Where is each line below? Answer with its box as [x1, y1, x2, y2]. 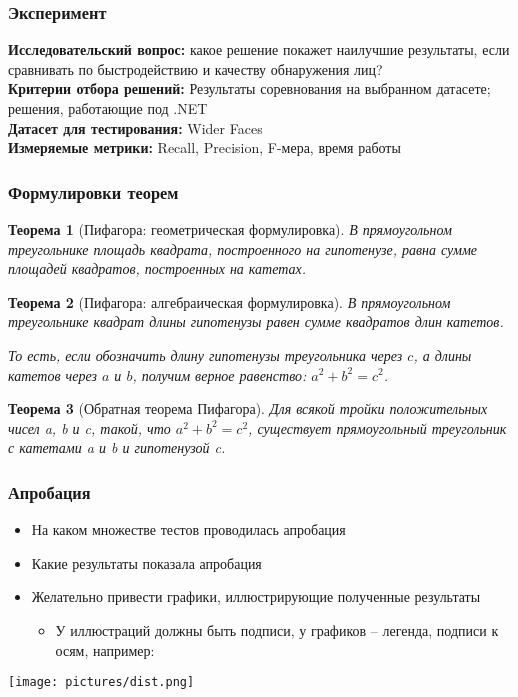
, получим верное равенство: [132, 364, 307, 385]
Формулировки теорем [8, 179, 179, 204]
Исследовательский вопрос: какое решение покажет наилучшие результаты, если [8, 39, 510, 60]
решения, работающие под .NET [8, 98, 208, 118]
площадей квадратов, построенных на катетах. [8, 258, 307, 279]
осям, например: [55, 639, 155, 660]
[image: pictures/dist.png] [8, 675, 195, 690]
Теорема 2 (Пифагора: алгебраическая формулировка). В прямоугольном [8, 291, 451, 312]
